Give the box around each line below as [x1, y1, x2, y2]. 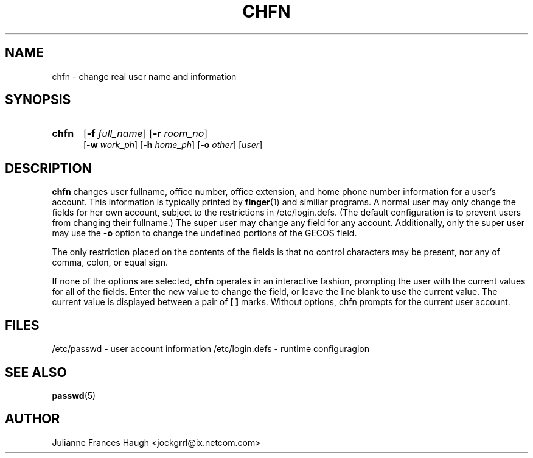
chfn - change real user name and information [52, 71, 237, 82]
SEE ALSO [5, 364, 67, 380]
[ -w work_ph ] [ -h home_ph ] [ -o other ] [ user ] [83, 139, 263, 150]
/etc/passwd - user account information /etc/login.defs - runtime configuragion [52, 343, 369, 354]
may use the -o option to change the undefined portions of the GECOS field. [52, 228, 357, 239]
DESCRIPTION [5, 160, 92, 176]
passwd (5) [52, 390, 96, 401]
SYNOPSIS [5, 92, 71, 108]
